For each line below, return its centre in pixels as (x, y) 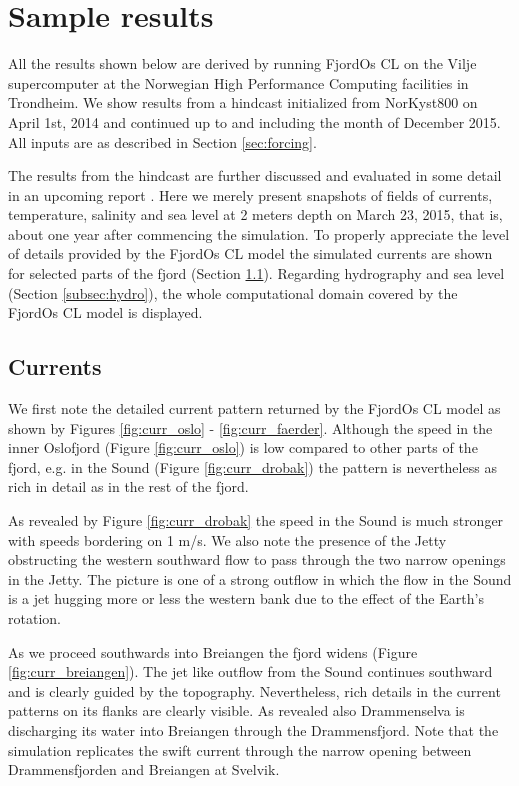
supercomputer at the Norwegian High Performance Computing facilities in (238, 82)
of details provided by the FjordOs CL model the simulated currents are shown (250, 253)
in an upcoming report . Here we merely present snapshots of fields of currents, (250, 194)
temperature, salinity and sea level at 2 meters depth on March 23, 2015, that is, (255, 214)
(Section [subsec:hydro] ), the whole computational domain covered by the (233, 292)
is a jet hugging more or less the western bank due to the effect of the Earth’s (246, 598)
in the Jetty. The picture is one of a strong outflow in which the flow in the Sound (260, 578)
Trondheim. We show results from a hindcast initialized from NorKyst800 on (243, 102)
